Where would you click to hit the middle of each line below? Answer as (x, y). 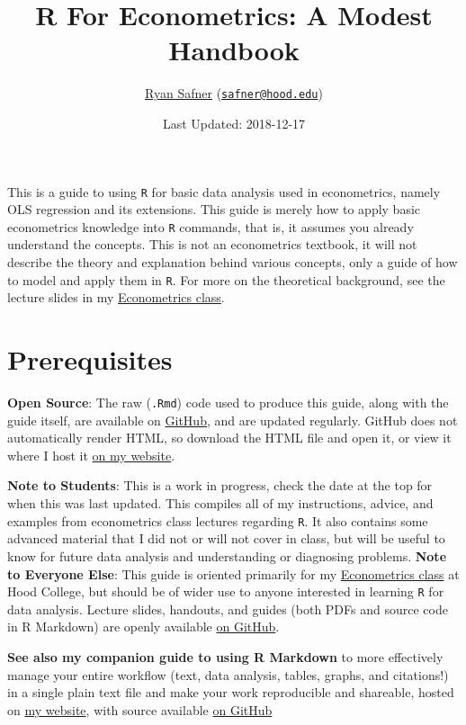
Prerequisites (90, 359)
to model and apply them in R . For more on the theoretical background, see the (226, 279)
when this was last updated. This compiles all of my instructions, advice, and (220, 503)
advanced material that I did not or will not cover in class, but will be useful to (226, 538)
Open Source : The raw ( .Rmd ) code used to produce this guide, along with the (228, 403)
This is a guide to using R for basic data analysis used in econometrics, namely (224, 191)
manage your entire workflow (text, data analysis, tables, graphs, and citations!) (228, 674)
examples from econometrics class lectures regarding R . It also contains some (218, 520)
